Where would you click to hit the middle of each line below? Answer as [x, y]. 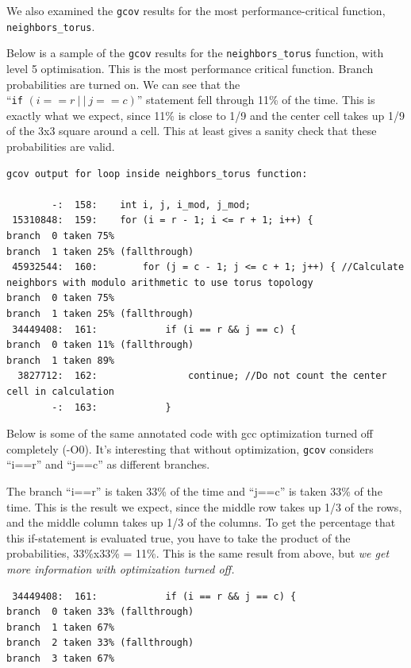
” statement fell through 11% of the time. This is [256, 100]
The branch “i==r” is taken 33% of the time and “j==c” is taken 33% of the [194, 490]
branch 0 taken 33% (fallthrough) [100, 612]
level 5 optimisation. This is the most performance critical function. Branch [190, 68]
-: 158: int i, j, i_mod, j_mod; [151, 205]
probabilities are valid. [61, 146]
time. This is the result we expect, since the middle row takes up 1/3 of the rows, [204, 506]
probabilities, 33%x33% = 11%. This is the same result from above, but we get [198, 553]
